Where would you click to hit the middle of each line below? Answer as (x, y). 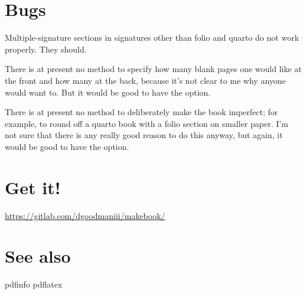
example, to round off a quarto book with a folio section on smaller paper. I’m (147, 123)
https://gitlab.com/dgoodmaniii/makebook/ (85, 215)
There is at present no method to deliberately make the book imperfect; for (141, 112)
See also (38, 256)
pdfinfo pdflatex (34, 284)
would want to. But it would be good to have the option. (108, 92)
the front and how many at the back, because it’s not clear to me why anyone (145, 80)
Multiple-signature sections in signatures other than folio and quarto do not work (152, 37)
